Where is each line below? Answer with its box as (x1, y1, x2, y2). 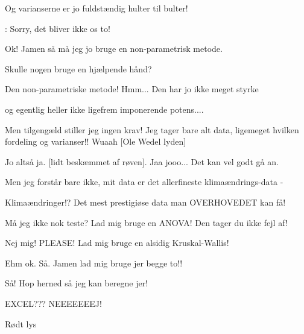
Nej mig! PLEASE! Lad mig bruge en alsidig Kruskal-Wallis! (5, 236, 229, 249)
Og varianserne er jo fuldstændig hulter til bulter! (5, 2, 188, 14)
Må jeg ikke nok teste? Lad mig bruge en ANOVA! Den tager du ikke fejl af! (5, 216, 288, 228)
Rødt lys (5, 317, 37, 330)
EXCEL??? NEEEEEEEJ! (5, 297, 102, 309)
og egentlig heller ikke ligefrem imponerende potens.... (5, 102, 204, 115)
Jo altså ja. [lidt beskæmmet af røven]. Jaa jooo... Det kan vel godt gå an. (5, 155, 279, 168)
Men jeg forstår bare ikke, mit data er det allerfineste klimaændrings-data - (5, 175, 283, 188)
